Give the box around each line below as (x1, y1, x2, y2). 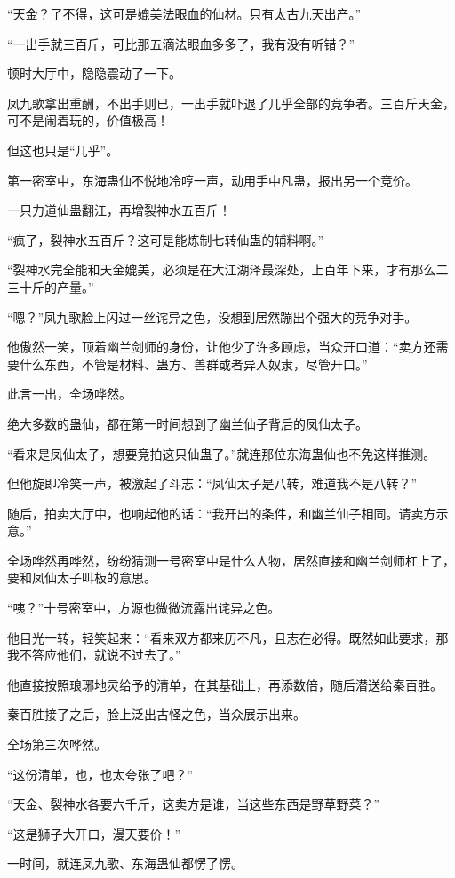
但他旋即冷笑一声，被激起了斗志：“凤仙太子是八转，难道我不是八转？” (7, 474, 418, 493)
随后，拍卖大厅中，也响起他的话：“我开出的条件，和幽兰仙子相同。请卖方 (7, 503, 436, 522)
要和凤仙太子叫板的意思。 (7, 568, 156, 587)
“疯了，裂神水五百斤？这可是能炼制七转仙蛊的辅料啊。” (7, 230, 324, 249)
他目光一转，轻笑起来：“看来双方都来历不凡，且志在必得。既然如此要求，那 (7, 628, 449, 646)
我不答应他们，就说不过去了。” (7, 645, 181, 664)
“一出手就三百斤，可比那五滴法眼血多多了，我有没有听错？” (7, 34, 355, 52)
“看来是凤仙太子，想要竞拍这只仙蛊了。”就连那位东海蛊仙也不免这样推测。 (7, 444, 436, 463)
